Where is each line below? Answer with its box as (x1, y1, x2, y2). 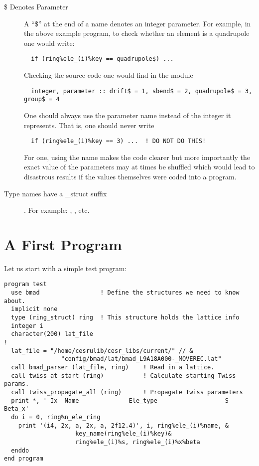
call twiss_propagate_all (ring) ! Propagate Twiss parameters (11, 389, 243, 396)
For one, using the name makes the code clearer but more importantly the (24, 152, 250, 162)
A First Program (4, 234, 122, 254)
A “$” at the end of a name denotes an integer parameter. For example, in (24, 18, 251, 28)
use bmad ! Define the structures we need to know (11, 289, 240, 297)
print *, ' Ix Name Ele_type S (11, 397, 229, 404)
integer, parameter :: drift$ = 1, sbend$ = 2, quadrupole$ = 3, (31, 87, 253, 95)
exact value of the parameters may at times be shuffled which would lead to (24, 161, 255, 172)
